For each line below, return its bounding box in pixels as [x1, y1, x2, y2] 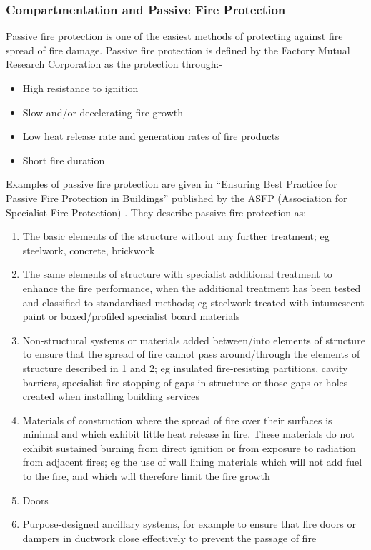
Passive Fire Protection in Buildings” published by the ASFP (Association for [6, 190, 347, 205]
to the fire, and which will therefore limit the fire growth [22, 469, 270, 484]
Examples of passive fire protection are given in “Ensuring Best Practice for [6, 176, 337, 191]
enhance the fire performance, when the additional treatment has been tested [22, 280, 361, 295]
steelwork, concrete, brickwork [22, 242, 155, 257]
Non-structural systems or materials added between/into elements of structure [22, 332, 365, 347]
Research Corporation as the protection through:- [6, 56, 223, 71]
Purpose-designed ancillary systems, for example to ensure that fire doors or [22, 516, 356, 531]
